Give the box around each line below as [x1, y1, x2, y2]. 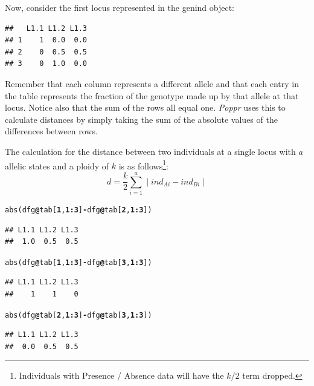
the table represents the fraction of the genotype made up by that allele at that [5, 89, 299, 102]
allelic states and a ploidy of [5, 159, 109, 172]
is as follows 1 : [118, 157, 168, 172]
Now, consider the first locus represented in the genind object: [5, 1, 235, 13]
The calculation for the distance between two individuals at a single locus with [5, 145, 296, 157]
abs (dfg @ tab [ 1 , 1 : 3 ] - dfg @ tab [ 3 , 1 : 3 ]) [5, 258, 152, 267]
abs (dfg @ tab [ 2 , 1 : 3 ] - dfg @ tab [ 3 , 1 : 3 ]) [5, 310, 152, 319]
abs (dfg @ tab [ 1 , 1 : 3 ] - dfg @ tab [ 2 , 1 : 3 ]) [5, 205, 152, 214]
